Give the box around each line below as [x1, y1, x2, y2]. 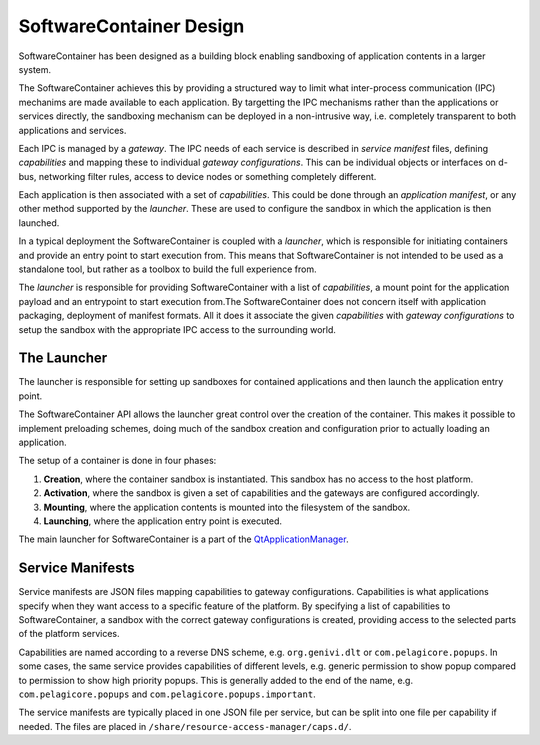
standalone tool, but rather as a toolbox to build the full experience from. [18, 263, 317, 275]
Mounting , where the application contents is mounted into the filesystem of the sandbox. [43, 501, 411, 513]
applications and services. [18, 124, 127, 136]
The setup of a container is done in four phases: [18, 455, 217, 467]
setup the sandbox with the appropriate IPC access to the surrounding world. [18, 323, 337, 335]
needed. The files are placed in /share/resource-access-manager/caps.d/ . [18, 720, 352, 732]
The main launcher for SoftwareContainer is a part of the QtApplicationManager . [18, 533, 349, 545]
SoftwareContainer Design [18, 15, 245, 37]
